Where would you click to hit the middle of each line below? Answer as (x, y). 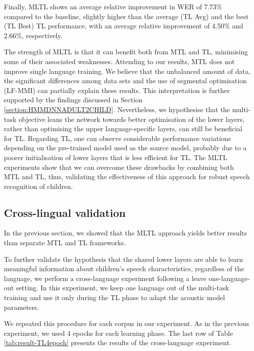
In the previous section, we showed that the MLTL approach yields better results (126, 233)
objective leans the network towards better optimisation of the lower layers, (132, 119)
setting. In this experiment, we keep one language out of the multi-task (122, 288)
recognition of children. (38, 186)
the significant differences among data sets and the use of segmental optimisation (125, 81)
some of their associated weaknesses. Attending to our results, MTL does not (119, 61)
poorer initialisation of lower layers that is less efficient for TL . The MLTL (116, 157)
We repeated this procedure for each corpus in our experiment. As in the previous (127, 323)
